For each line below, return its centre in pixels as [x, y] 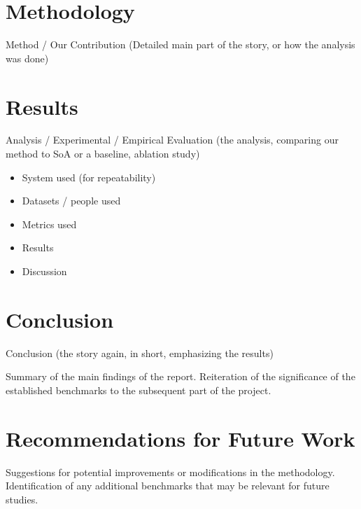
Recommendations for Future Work [180, 438]
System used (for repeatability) [89, 177]
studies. [22, 499]
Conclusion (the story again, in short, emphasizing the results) [140, 353]
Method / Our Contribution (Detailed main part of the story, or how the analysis [180, 44]
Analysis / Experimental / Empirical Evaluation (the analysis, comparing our [172, 140]
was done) [27, 58]
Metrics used [49, 224]
